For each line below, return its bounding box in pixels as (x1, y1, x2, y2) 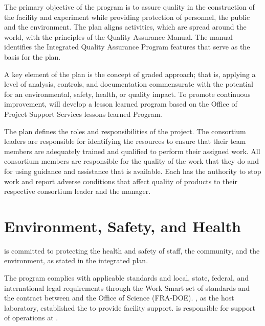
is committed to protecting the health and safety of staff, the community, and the (4, 245, 260, 256)
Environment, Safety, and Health (4, 215, 241, 236)
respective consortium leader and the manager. (4, 186, 151, 196)
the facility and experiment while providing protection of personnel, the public (4, 11, 250, 22)
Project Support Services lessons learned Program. (4, 108, 162, 119)
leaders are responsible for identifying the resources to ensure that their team (4, 136, 246, 146)
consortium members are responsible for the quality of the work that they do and (4, 156, 259, 166)
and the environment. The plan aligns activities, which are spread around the (4, 21, 247, 32)
